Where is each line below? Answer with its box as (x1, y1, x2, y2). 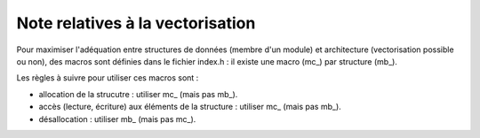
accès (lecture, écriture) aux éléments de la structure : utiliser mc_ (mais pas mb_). (38, 102, 341, 112)
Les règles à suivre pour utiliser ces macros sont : (16, 73, 199, 83)
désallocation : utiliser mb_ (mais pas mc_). (38, 113, 196, 124)
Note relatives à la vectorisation (16, 13, 256, 33)
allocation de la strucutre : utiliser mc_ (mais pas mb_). (38, 88, 238, 99)
